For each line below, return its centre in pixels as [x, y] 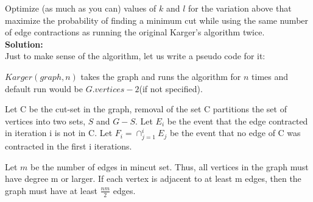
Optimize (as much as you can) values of [81, 8]
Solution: [24, 44]
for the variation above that [240, 8]
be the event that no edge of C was [235, 133]
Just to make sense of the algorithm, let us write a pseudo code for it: [135, 56]
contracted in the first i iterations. [69, 146]
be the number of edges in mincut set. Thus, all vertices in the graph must [170, 166]
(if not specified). [171, 88]
